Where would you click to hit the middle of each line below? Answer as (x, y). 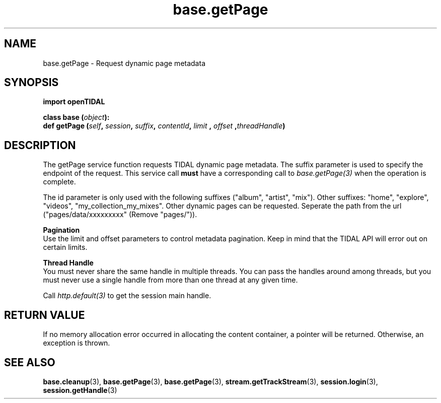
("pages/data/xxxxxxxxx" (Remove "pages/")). (120, 215)
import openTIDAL (74, 102)
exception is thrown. (77, 343)
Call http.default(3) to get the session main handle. (127, 296)
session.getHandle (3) (80, 390)
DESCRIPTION (40, 145)
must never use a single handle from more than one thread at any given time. (170, 280)
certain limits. (65, 247)
